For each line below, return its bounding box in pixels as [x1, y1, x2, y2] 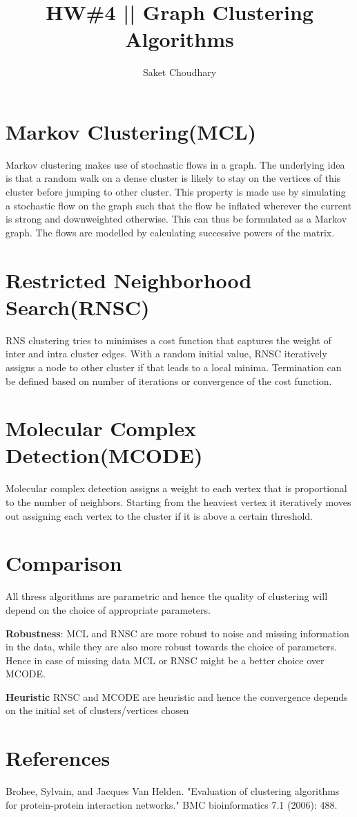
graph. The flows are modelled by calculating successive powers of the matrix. [6, 225, 335, 239]
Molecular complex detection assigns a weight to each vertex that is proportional [6, 481, 347, 496]
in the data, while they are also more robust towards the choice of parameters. [6, 639, 338, 654]
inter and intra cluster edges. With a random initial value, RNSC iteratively [6, 346, 327, 361]
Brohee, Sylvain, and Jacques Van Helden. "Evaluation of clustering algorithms [6, 784, 340, 798]
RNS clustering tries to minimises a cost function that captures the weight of [6, 332, 331, 347]
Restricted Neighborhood [6, 265, 252, 294]
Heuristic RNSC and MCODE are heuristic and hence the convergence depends [6, 689, 348, 704]
